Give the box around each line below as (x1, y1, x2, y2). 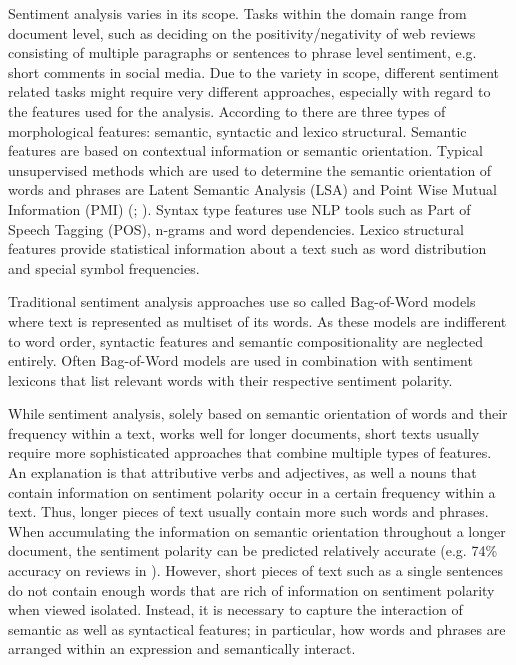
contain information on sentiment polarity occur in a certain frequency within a (8, 481, 496, 502)
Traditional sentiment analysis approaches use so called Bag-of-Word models (8, 291, 476, 312)
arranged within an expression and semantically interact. (8, 638, 356, 659)
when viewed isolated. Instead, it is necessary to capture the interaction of (8, 599, 463, 620)
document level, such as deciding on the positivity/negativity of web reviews (8, 22, 476, 43)
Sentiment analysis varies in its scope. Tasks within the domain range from (8, 3, 467, 23)
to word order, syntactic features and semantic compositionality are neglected (8, 330, 483, 351)
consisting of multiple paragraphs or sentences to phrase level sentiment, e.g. (8, 42, 477, 63)
